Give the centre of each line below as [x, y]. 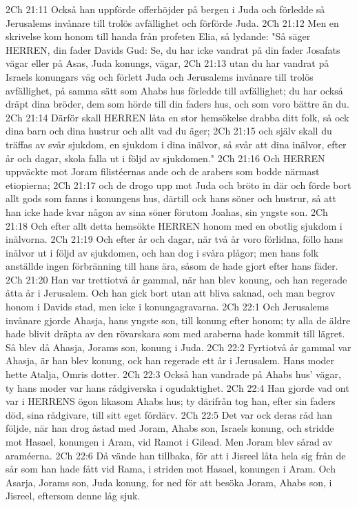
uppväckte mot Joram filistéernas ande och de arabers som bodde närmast [163, 171]
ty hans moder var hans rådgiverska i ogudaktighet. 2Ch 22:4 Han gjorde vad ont [177, 387]
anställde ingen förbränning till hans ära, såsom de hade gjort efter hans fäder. [172, 266]
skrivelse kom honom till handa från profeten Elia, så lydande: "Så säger [158, 36]
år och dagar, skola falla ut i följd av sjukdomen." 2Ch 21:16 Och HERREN [165, 158]
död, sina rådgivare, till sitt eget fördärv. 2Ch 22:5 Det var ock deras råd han [169, 414]
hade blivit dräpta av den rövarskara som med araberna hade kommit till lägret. [175, 334]
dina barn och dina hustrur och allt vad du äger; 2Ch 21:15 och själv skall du [169, 131]
